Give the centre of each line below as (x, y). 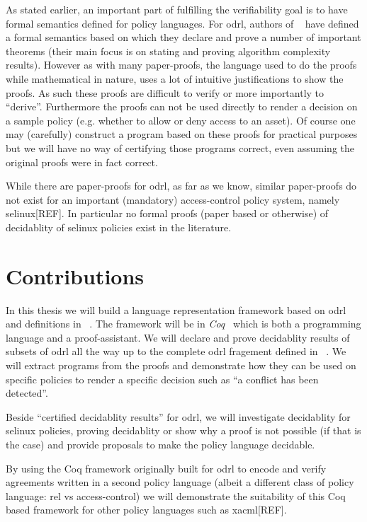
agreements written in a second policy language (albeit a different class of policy (180, 482)
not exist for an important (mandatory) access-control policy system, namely (173, 199)
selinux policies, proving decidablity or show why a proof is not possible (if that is (183, 430)
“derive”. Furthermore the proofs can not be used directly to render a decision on (182, 106)
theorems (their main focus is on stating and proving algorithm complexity (168, 51)
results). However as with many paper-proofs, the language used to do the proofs (181, 65)
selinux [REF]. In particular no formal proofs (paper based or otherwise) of (167, 213)
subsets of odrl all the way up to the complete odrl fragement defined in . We (176, 351)
